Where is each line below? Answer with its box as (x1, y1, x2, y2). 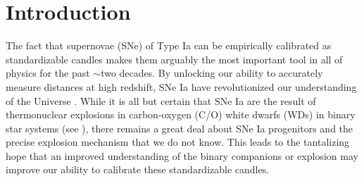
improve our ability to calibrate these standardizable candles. (6, 162, 270, 177)
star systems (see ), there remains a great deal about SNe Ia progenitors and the (6, 120, 353, 135)
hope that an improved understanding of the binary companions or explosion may (6, 148, 358, 163)
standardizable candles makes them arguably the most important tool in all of (6, 51, 343, 66)
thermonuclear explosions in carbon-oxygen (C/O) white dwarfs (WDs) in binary (6, 107, 356, 122)
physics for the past (6, 65, 90, 80)
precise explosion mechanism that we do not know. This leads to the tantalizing (6, 135, 350, 149)
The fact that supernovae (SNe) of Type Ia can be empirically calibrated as (6, 38, 332, 53)
